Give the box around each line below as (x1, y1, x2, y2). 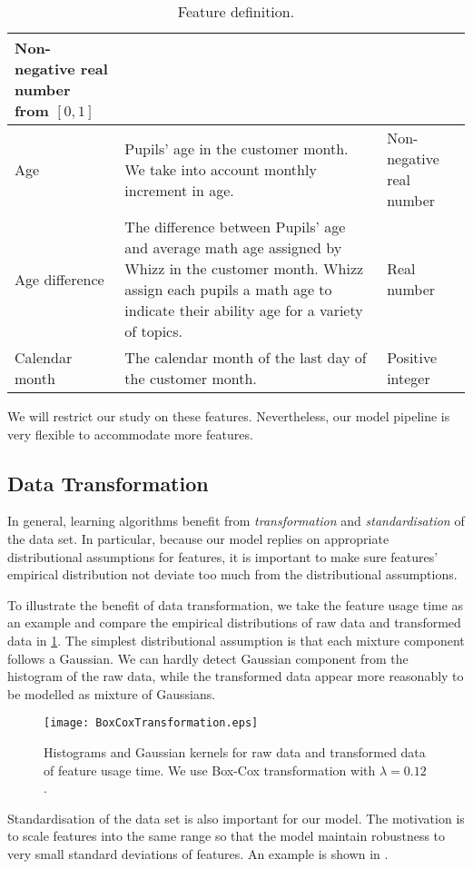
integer (387, 368, 430, 389)
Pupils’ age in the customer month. (124, 137, 349, 159)
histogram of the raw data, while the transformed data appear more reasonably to (7, 667, 464, 686)
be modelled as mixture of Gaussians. (7, 684, 216, 703)
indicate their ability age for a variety (124, 300, 363, 321)
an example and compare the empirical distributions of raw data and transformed (7, 613, 461, 632)
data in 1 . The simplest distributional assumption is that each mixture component (7, 630, 465, 649)
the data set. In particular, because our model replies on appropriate (7, 528, 389, 548)
